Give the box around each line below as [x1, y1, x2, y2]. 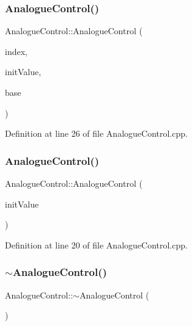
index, [5, 45, 28, 57]
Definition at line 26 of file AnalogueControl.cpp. [5, 127, 188, 140]
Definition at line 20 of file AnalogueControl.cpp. [5, 238, 188, 251]
